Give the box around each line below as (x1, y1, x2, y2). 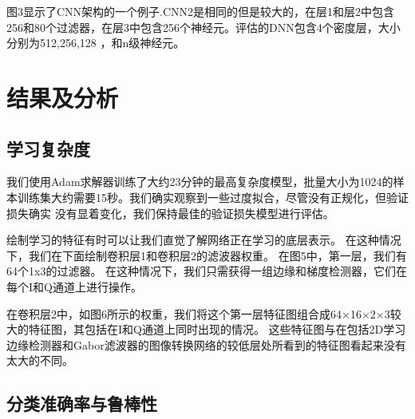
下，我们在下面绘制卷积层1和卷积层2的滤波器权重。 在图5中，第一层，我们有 (6, 247, 407, 263)
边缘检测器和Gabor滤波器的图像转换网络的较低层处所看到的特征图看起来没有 (6, 336, 406, 353)
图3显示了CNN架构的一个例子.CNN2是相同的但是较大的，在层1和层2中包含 (6, 3, 395, 19)
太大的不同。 (6, 352, 73, 369)
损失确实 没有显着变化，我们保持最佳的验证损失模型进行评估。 (6, 204, 334, 221)
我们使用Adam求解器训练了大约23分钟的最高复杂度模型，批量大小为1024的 (6, 173, 393, 190)
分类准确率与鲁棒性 (6, 391, 157, 416)
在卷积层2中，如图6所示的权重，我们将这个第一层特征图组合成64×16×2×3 (6, 305, 390, 322)
